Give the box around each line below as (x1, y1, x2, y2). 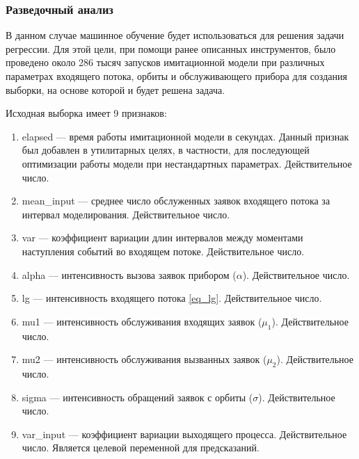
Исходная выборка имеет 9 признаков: (6, 106, 167, 120)
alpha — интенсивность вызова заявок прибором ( (22, 267, 237, 282)
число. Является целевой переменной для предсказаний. (22, 440, 260, 455)
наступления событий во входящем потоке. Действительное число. (22, 243, 305, 258)
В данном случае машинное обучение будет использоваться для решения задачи (6, 28, 344, 42)
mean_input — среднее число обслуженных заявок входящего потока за (22, 193, 330, 208)
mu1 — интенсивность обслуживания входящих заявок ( (22, 314, 262, 328)
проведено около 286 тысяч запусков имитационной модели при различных (6, 55, 325, 70)
